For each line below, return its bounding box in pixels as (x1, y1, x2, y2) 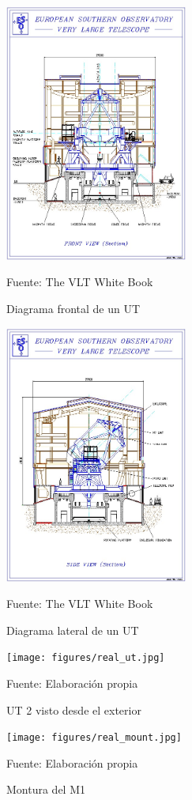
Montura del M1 (6, 781, 86, 798)
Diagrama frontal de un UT (6, 300, 141, 317)
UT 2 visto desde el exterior (6, 701, 141, 718)
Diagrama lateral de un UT (6, 621, 139, 638)
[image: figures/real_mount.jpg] (6, 732, 182, 744)
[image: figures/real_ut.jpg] (6, 652, 165, 664)
